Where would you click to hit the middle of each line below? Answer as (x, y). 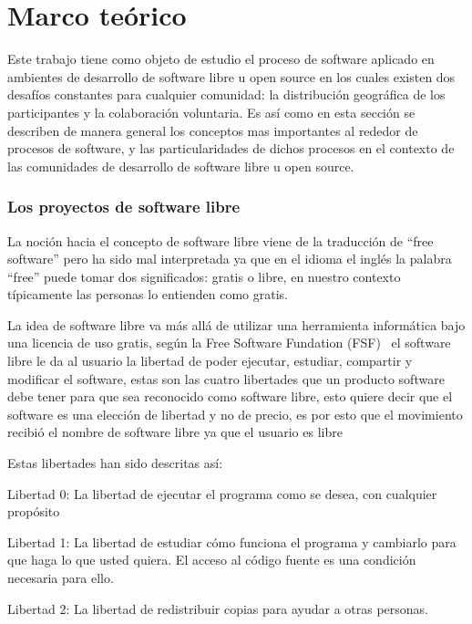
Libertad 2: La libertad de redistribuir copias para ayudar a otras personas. (218, 608)
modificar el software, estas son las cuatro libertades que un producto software (226, 378)
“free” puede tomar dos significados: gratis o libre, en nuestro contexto (204, 276)
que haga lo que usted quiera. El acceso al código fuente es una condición (212, 560)
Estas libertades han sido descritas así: (115, 463)
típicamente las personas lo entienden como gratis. (148, 294)
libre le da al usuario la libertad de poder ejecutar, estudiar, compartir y (210, 361)
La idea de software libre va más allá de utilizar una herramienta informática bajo (236, 324)
